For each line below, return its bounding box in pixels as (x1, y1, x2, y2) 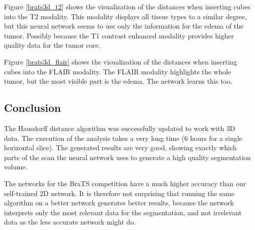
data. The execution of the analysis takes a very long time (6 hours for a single (4, 132, 243, 143)
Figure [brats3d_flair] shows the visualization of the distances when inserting (4, 56, 237, 66)
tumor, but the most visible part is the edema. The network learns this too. (4, 76, 232, 86)
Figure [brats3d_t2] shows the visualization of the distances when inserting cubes (4, 1, 251, 11)
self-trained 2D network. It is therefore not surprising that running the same (4, 188, 235, 198)
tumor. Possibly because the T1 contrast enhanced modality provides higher (4, 30, 234, 40)
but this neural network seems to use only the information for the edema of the (4, 21, 244, 31)
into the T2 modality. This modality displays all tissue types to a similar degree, (4, 11, 247, 21)
